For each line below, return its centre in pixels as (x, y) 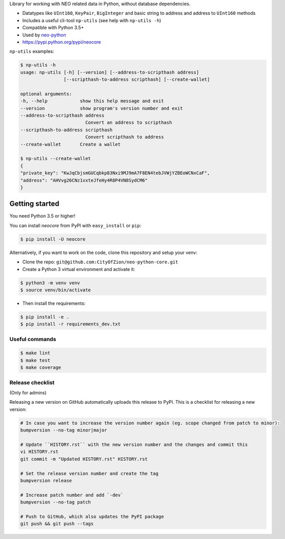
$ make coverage (41, 367)
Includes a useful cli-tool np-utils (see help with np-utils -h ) (92, 20)
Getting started (34, 204)
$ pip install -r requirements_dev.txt (70, 324)
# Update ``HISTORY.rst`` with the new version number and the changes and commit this (134, 444)
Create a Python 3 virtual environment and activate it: (79, 269)
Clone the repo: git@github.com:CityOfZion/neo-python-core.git (100, 262)
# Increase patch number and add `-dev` (72, 495)
